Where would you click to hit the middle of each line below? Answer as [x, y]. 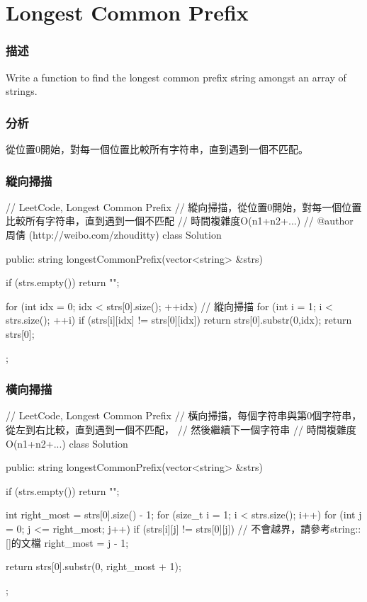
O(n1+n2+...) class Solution [67, 443]
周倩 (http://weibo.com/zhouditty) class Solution [114, 234]
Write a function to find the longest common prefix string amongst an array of [176, 77]
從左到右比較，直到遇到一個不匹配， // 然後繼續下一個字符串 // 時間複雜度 [181, 429]
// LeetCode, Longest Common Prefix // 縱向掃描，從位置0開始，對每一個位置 [184, 206]
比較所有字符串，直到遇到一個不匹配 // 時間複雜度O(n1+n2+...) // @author [180, 221]
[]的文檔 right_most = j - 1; [67, 542]
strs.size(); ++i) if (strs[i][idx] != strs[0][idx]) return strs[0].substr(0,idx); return [179, 320]
